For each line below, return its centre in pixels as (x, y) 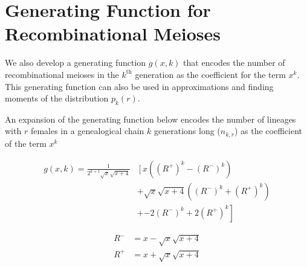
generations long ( (187, 131)
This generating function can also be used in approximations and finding (139, 86)
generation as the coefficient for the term (210, 74)
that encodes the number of (234, 63)
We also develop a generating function (76, 63)
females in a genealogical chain (87, 131)
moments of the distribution (57, 98)
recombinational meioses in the (62, 74)
